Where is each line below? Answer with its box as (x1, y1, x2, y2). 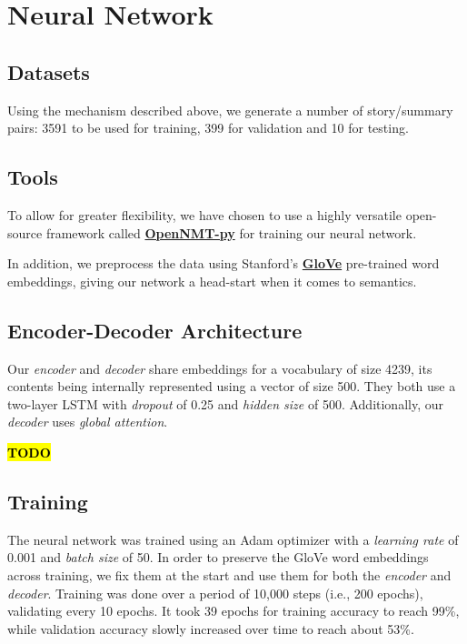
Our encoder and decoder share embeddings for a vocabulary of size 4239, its (7, 358, 432, 377)
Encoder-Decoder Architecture (7, 316, 303, 344)
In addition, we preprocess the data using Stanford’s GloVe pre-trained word (7, 254, 440, 273)
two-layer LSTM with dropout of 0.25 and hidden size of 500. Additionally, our (7, 394, 443, 413)
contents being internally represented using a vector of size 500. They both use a (7, 377, 456, 396)
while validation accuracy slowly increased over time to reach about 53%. (7, 619, 414, 638)
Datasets (7, 57, 90, 86)
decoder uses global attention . (7, 412, 168, 431)
